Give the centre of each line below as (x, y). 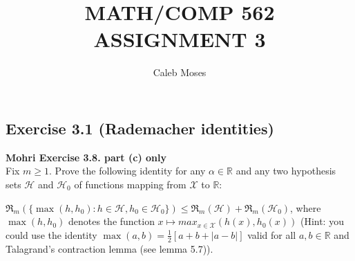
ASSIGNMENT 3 (180, 39)
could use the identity (51, 234)
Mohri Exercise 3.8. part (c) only (86, 157)
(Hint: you (322, 221)
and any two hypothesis (286, 171)
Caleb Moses (180, 72)
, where (306, 207)
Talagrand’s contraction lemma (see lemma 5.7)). (109, 248)
